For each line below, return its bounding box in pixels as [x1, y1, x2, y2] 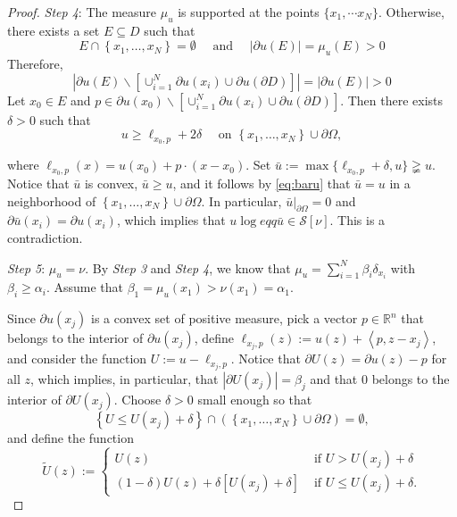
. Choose [113, 390, 162, 409]
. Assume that [46, 278, 123, 296]
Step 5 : [7, 258, 46, 277]
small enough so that [197, 390, 312, 409]
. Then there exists [340, 90, 444, 109]
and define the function [7, 429, 134, 447]
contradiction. [7, 229, 83, 247]
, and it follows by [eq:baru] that [172, 174, 351, 193]
